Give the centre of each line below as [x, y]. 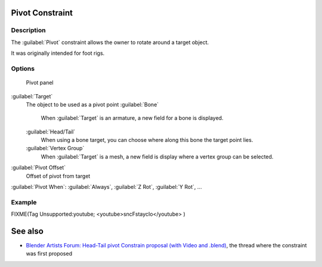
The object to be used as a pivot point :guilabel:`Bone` [92, 104]
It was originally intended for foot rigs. [58, 53]
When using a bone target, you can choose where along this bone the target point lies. [147, 140]
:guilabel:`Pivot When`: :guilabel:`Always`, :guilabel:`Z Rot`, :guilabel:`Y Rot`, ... [106, 187]
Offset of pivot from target [58, 176]
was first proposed [49, 254]
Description [28, 30]
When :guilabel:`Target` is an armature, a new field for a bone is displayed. [132, 118]
